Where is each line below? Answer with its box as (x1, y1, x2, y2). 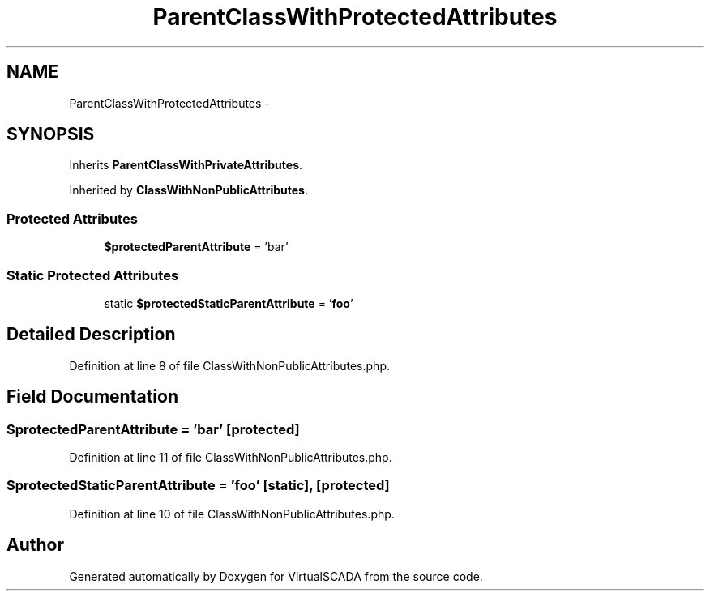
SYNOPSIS (6, 124, 95, 145)
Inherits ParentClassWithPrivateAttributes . (69, 158, 303, 173)
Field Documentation (6, 386, 178, 407)
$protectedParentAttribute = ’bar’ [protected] (6, 420, 300, 437)
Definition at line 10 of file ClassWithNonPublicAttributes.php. (69, 506, 395, 521)
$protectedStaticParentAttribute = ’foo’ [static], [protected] (6, 477, 390, 494)
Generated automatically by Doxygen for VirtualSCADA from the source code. (69, 569, 483, 583)
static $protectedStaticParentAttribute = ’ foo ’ (104, 296, 353, 310)
